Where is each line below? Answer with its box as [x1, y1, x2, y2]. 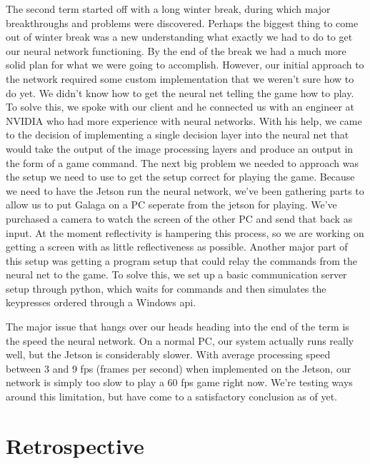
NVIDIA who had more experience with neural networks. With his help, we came [6, 113, 362, 128]
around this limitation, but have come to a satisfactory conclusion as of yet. [6, 389, 338, 404]
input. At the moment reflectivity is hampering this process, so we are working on [6, 225, 364, 240]
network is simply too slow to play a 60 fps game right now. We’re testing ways [6, 375, 353, 390]
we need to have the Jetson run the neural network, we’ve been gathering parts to [6, 183, 364, 198]
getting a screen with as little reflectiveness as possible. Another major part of [6, 239, 348, 254]
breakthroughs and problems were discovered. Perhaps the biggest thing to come [6, 15, 359, 30]
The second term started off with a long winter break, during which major [6, 1, 331, 16]
